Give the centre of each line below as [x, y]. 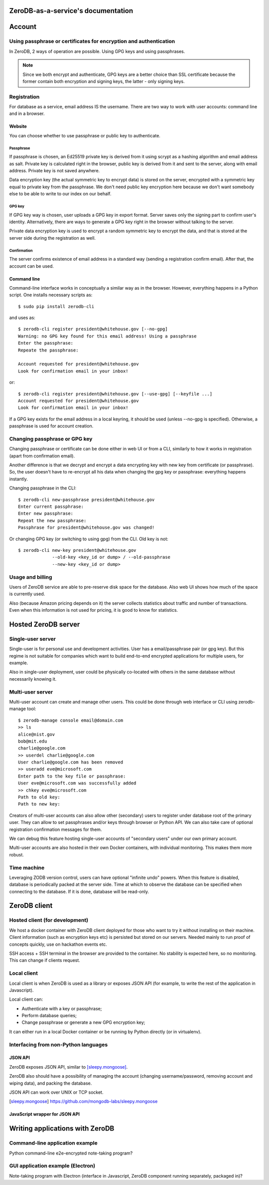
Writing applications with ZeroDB [62, 1129]
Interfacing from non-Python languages [59, 1045]
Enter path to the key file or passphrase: [72, 776]
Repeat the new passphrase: [52, 520]
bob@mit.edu [33, 741]
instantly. [19, 479]
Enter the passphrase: [46, 343]
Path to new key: [39, 804]
